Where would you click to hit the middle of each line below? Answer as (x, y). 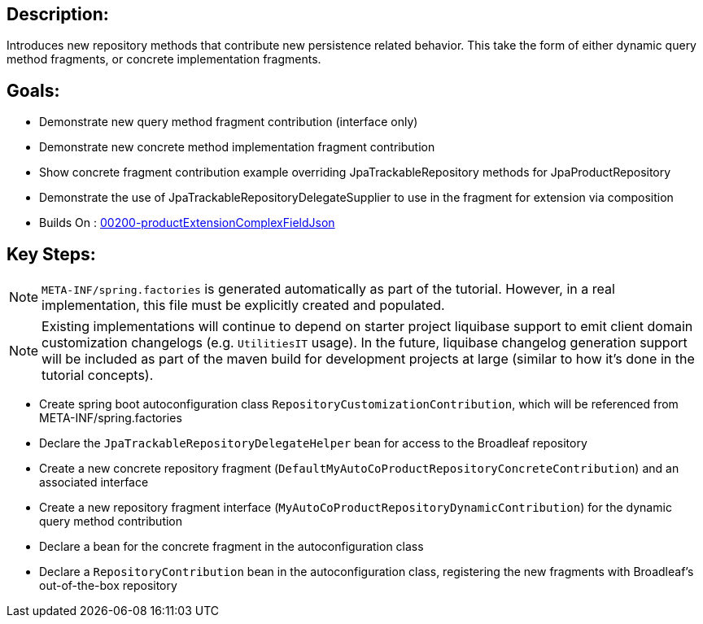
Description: (58, 14)
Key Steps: (51, 254)
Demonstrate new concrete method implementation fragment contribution (237, 147)
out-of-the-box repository (108, 586)
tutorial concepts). (98, 375)
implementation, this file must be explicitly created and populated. (243, 305)
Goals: (33, 90)
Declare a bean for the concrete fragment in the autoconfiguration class (231, 547)
